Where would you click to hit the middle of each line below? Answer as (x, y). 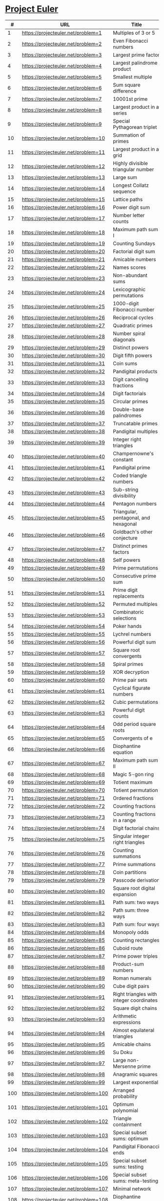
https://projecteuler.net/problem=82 (63, 913)
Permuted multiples (135, 604)
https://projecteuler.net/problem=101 (65, 1107)
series (120, 113)
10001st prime (130, 99)
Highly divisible (130, 163)
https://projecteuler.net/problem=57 (63, 653)
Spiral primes (128, 664)
